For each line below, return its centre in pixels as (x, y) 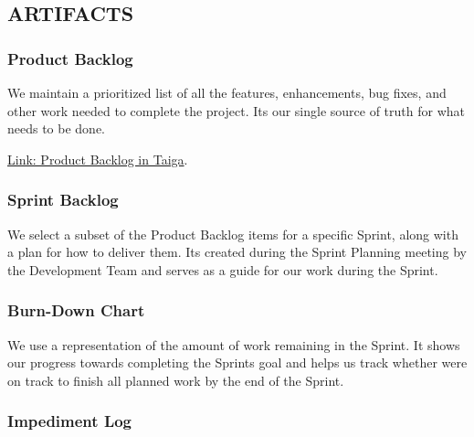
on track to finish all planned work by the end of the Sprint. (176, 380)
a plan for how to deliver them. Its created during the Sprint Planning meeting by (237, 252)
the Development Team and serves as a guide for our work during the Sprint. (223, 269)
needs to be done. (57, 128)
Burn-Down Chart (76, 310)
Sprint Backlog (63, 200)
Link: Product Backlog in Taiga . (98, 159)
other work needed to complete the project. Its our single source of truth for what (236, 110)
